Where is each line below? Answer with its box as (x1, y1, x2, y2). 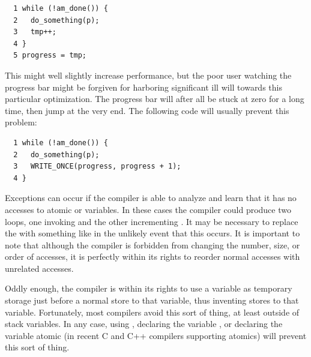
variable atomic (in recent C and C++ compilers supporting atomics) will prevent (5, 329, 307, 341)
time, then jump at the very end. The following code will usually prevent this (5, 104, 289, 116)
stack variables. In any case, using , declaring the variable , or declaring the (5, 317, 283, 330)
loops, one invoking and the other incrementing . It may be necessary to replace (5, 215, 298, 227)
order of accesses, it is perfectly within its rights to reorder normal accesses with (5, 250, 300, 263)
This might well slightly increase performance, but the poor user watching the (5, 68, 292, 81)
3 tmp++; (13, 28, 56, 37)
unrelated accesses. (5, 262, 74, 274)
